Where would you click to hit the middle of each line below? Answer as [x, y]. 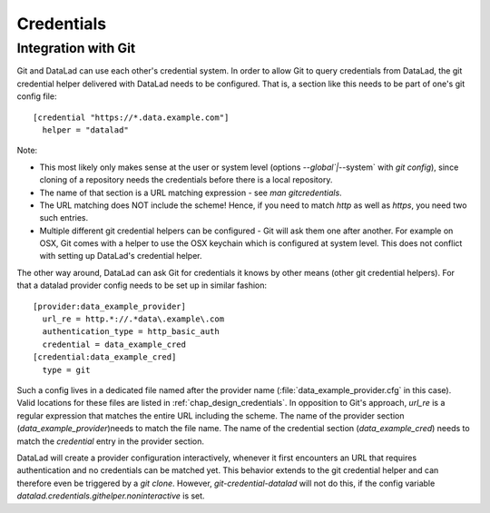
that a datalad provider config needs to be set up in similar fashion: [142, 285]
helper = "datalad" [85, 130]
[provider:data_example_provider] [109, 306]
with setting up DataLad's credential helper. [121, 256]
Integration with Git [76, 48]
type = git [66, 370]
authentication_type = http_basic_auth [131, 332]
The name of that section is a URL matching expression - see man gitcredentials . [191, 192]
